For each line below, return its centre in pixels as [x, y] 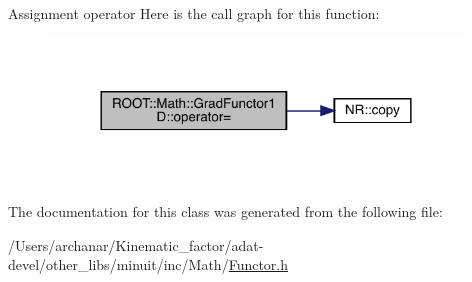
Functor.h [258, 264]
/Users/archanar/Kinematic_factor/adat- [136, 244]
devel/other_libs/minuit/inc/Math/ [118, 264]
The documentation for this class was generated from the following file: [225, 211]
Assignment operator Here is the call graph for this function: [194, 13]
